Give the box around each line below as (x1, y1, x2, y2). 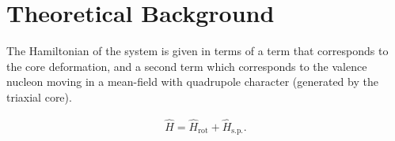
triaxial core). (6, 88, 72, 105)
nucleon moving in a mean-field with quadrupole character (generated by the (6, 73, 378, 90)
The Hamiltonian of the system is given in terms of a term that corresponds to (6, 43, 389, 59)
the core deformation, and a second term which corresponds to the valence (6, 58, 367, 74)
